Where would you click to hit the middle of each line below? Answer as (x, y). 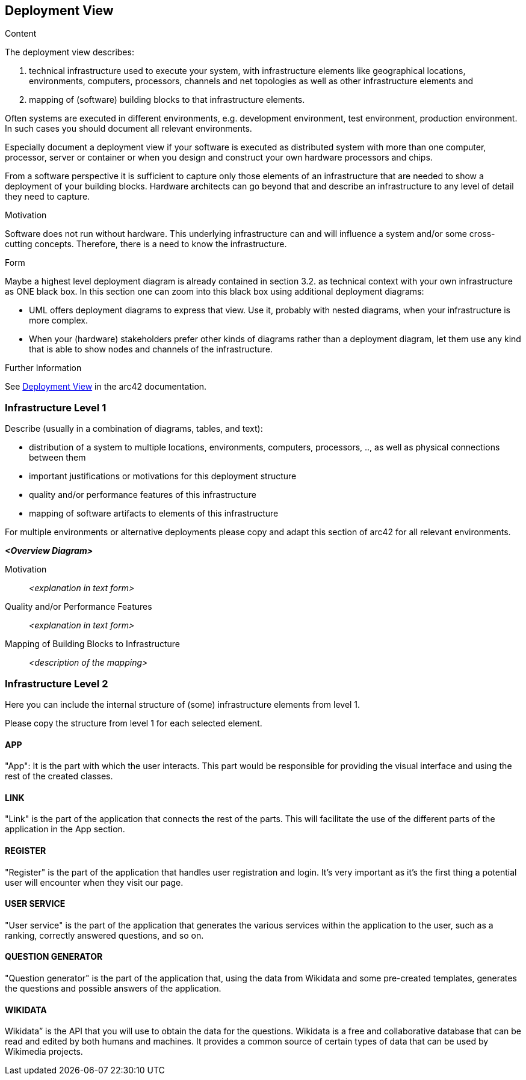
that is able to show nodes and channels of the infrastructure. (151, 349)
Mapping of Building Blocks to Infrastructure (92, 644)
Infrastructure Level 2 (57, 683)
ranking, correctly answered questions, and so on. (104, 935)
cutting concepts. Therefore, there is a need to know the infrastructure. (146, 244)
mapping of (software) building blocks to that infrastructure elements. (167, 100)
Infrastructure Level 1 (56, 407)
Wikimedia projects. (44, 1052)
